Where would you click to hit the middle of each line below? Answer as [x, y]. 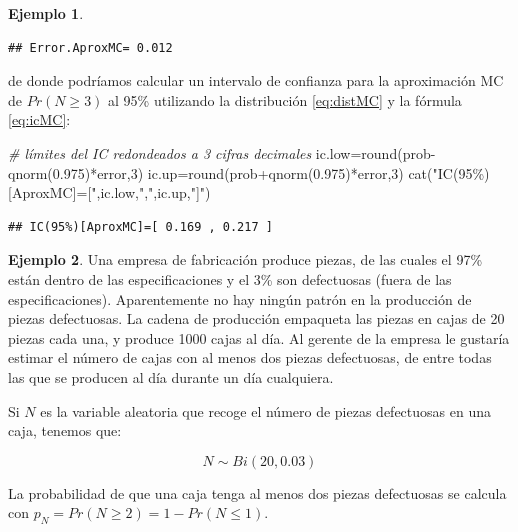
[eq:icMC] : [39, 119]
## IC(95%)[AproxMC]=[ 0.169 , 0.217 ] [140, 226]
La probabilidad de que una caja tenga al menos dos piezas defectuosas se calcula [257, 492]
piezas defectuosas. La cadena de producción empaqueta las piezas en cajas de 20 [256, 318]
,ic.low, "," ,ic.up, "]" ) [153, 192]
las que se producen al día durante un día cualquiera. [171, 376]
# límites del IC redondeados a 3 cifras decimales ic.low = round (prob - [222, 152]
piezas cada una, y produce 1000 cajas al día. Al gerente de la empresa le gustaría [259, 337]
